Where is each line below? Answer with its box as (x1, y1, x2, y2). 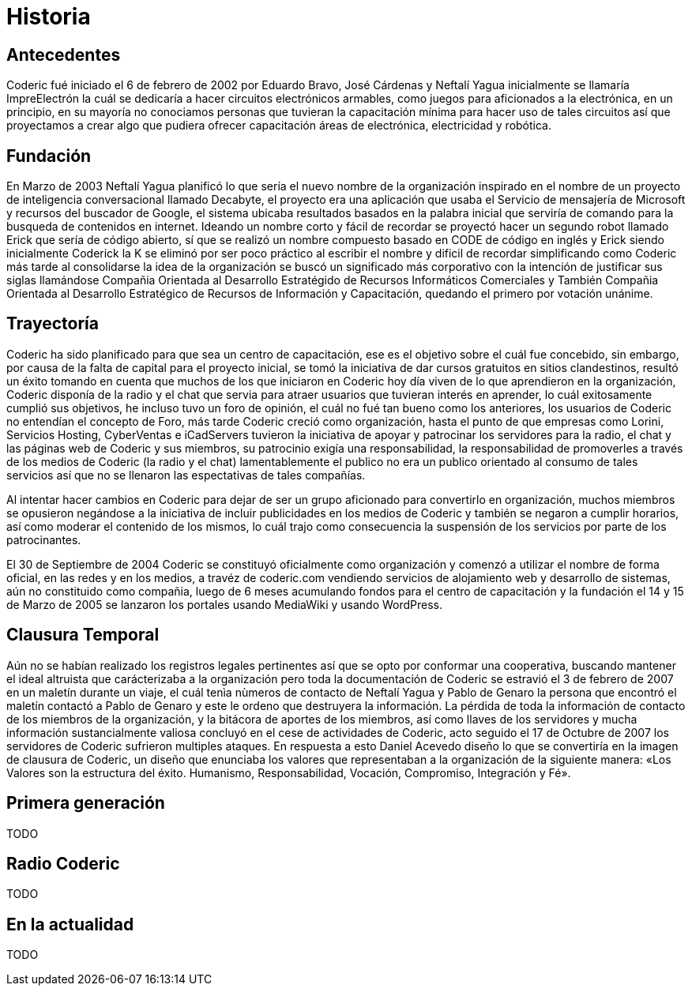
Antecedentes (6, 44, 121, 65)
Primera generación (6, 793, 165, 814)
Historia (6, 3, 91, 30)
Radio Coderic (6, 853, 120, 874)
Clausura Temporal (6, 625, 160, 645)
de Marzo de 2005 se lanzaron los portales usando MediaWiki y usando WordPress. (6, 597, 443, 611)
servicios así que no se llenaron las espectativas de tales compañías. (6, 468, 366, 482)
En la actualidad (6, 914, 134, 934)
